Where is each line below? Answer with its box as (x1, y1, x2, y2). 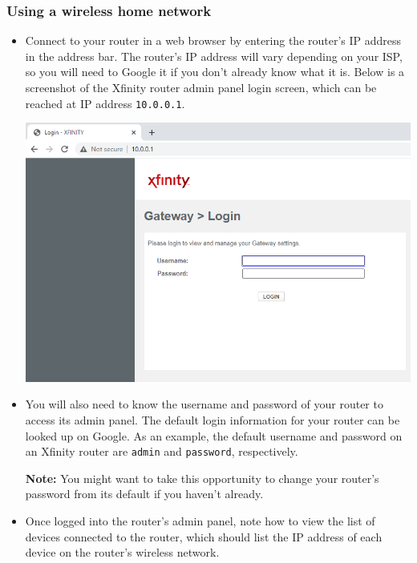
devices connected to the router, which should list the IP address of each (25, 528, 383, 545)
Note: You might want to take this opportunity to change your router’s (25, 469, 379, 486)
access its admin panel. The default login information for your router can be (25, 411, 400, 428)
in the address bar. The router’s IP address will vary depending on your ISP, (25, 47, 403, 64)
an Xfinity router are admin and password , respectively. (25, 443, 298, 460)
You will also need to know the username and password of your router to (25, 396, 383, 412)
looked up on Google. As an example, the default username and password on (25, 427, 403, 444)
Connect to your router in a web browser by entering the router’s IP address (25, 32, 402, 49)
